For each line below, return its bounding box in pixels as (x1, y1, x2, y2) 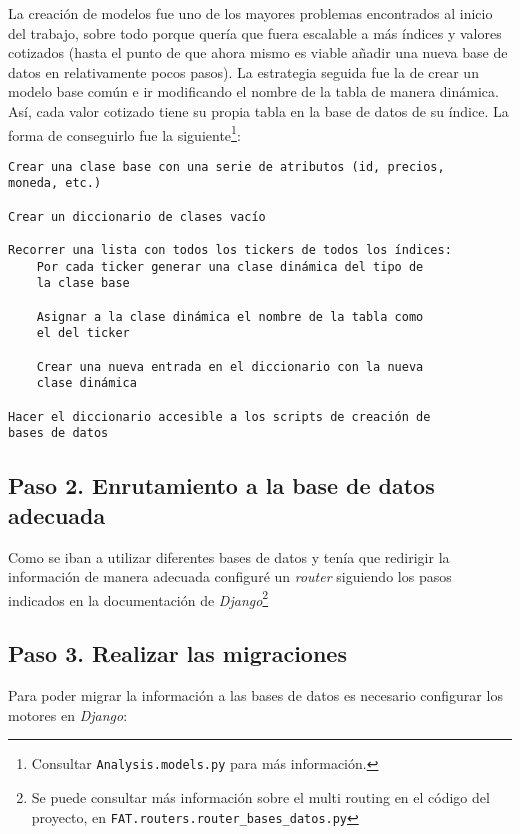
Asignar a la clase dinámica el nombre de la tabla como (36, 309, 424, 324)
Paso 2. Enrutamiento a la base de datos (8, 470, 435, 501)
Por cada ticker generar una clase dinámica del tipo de (36, 259, 424, 274)
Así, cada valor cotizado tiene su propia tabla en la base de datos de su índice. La (8, 100, 509, 121)
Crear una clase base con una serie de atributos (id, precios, (8, 159, 445, 174)
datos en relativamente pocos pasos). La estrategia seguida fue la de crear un (8, 61, 479, 82)
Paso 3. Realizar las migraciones (8, 638, 347, 669)
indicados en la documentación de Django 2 (8, 586, 269, 610)
